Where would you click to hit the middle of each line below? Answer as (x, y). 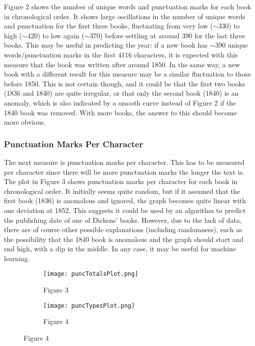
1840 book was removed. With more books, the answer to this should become (120, 112)
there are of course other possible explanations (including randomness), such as (123, 229)
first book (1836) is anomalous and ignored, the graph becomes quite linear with (125, 200)
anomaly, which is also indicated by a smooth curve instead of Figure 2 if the (120, 102)
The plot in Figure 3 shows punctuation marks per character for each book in (121, 181)
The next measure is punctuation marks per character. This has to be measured (124, 162)
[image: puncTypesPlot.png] (89, 306)
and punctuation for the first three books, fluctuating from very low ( (109, 26)
